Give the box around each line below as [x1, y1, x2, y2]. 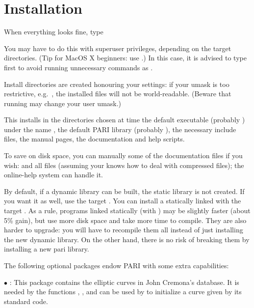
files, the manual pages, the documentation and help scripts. [4, 134, 185, 144]
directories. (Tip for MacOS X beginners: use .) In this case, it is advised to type [4, 53, 247, 63]
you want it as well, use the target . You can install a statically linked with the [4, 196, 241, 206]
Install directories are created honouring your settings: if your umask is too [4, 79, 229, 89]
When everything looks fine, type [4, 27, 103, 37]
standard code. [4, 296, 48, 306]
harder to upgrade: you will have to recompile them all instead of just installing [4, 224, 243, 235]
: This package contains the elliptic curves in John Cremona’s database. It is [9, 277, 239, 287]
